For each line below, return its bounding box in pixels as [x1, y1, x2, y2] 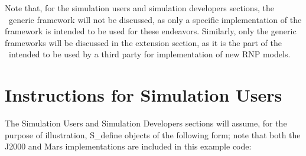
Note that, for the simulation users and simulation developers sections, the [5, 2, 275, 14]
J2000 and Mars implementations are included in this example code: [5, 140, 252, 152]
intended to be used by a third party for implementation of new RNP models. [8, 48, 291, 60]
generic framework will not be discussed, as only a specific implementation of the [8, 13, 302, 25]
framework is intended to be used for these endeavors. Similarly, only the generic [5, 25, 297, 37]
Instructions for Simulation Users [5, 83, 282, 107]
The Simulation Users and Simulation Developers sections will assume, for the [5, 117, 287, 129]
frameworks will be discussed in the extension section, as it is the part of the [5, 36, 282, 48]
